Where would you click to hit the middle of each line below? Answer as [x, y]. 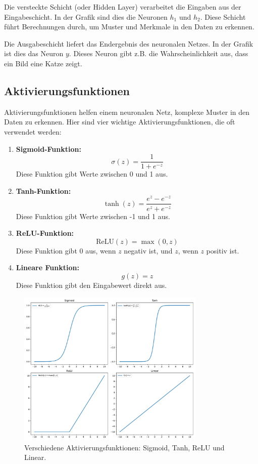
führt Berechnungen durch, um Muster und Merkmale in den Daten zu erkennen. [129, 27]
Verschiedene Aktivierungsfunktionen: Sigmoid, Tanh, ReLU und [124, 447]
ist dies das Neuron [34, 53]
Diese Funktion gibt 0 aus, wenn [66, 250]
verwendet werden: [33, 131]
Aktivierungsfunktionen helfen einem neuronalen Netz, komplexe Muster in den [127, 112]
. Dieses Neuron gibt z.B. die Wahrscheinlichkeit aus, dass [159, 53]
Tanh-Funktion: [43, 191]
